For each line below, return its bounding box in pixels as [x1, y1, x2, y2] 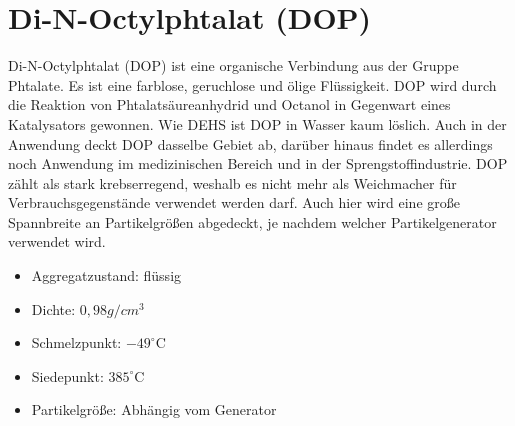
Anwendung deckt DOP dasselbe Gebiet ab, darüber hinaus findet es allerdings [8, 133, 493, 154]
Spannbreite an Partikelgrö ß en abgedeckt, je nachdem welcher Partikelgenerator [8, 211, 497, 232]
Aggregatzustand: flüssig [31, 265, 182, 286]
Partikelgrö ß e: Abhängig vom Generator [31, 399, 277, 420]
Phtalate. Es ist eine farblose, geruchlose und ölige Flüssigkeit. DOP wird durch [8, 74, 497, 95]
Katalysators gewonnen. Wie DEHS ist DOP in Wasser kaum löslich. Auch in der [8, 113, 507, 134]
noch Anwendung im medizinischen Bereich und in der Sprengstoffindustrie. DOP [8, 153, 508, 174]
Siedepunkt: [31, 365, 104, 386]
